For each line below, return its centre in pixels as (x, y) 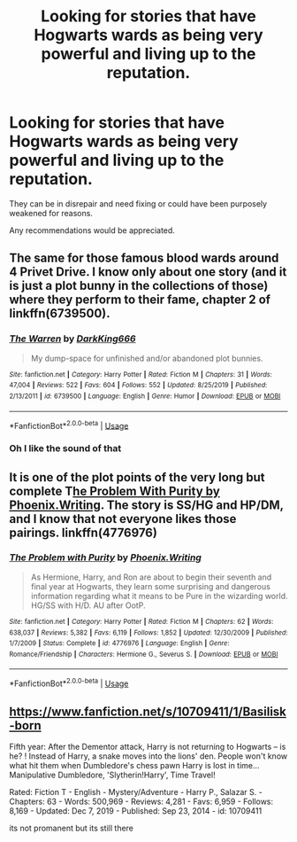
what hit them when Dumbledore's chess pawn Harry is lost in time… (134, 765)
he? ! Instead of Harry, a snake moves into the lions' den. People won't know (148, 756)
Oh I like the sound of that (65, 448)
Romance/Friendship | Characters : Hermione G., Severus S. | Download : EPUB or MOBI (144, 654)
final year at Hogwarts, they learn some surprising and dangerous (151, 586)
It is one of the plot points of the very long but (137, 477)
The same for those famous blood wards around (144, 258)
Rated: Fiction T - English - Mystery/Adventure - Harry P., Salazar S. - (136, 791)
